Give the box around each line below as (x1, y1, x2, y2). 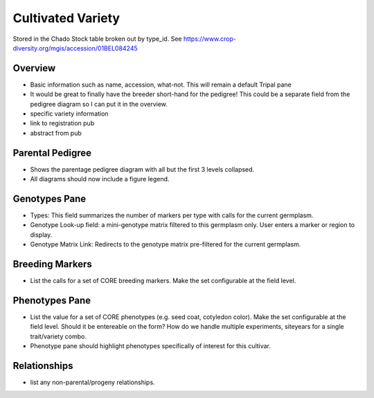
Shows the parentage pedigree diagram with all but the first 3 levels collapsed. (30, 165, 255, 173)
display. (30, 230, 53, 239)
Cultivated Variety (12, 10, 121, 26)
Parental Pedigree (12, 147, 92, 159)
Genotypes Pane (12, 192, 87, 204)
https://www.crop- (183, 35, 237, 43)
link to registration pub (30, 119, 95, 127)
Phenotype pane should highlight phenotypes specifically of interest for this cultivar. (30, 342, 271, 350)
